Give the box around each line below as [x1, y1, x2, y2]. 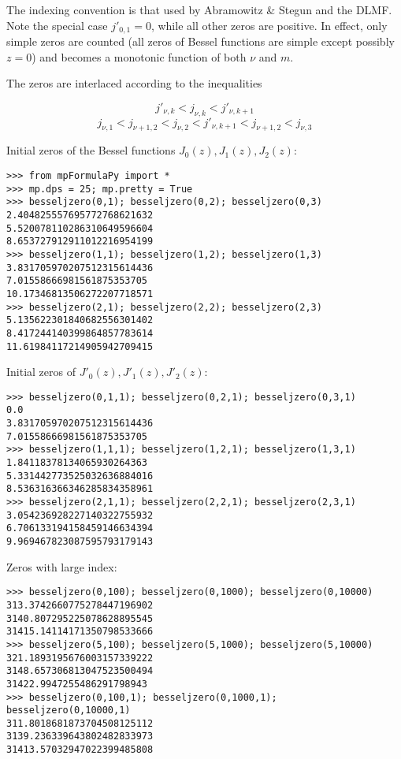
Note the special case [6, 17, 108, 33]
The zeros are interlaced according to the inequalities [6, 75, 262, 91]
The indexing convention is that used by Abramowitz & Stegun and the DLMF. [6, 2, 392, 17]
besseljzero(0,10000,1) [6, 705, 131, 716]
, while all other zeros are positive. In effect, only [150, 17, 388, 33]
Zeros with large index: [6, 558, 117, 575]
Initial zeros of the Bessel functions [6, 142, 176, 158]
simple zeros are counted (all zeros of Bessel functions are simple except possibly [6, 33, 395, 50]
